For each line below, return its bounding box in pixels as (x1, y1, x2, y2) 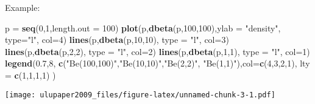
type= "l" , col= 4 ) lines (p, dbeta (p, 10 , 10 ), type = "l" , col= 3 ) (5, 33, 229, 46)
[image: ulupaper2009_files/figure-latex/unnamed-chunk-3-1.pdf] (5, 90, 275, 99)
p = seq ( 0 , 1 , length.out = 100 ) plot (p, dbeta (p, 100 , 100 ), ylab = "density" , (5, 21, 281, 34)
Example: (5, 1, 40, 13)
